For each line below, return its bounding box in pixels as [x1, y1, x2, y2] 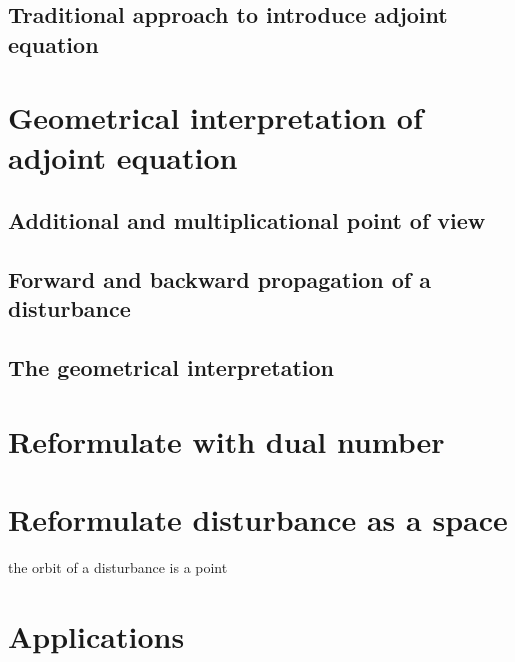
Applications [8, 615, 185, 656]
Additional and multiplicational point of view [8, 205, 486, 236]
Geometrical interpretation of [8, 97, 423, 138]
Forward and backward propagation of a [8, 263, 431, 294]
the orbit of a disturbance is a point [8, 556, 228, 577]
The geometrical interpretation [8, 352, 334, 383]
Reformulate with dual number [8, 420, 445, 461]
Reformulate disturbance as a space [8, 499, 508, 540]
